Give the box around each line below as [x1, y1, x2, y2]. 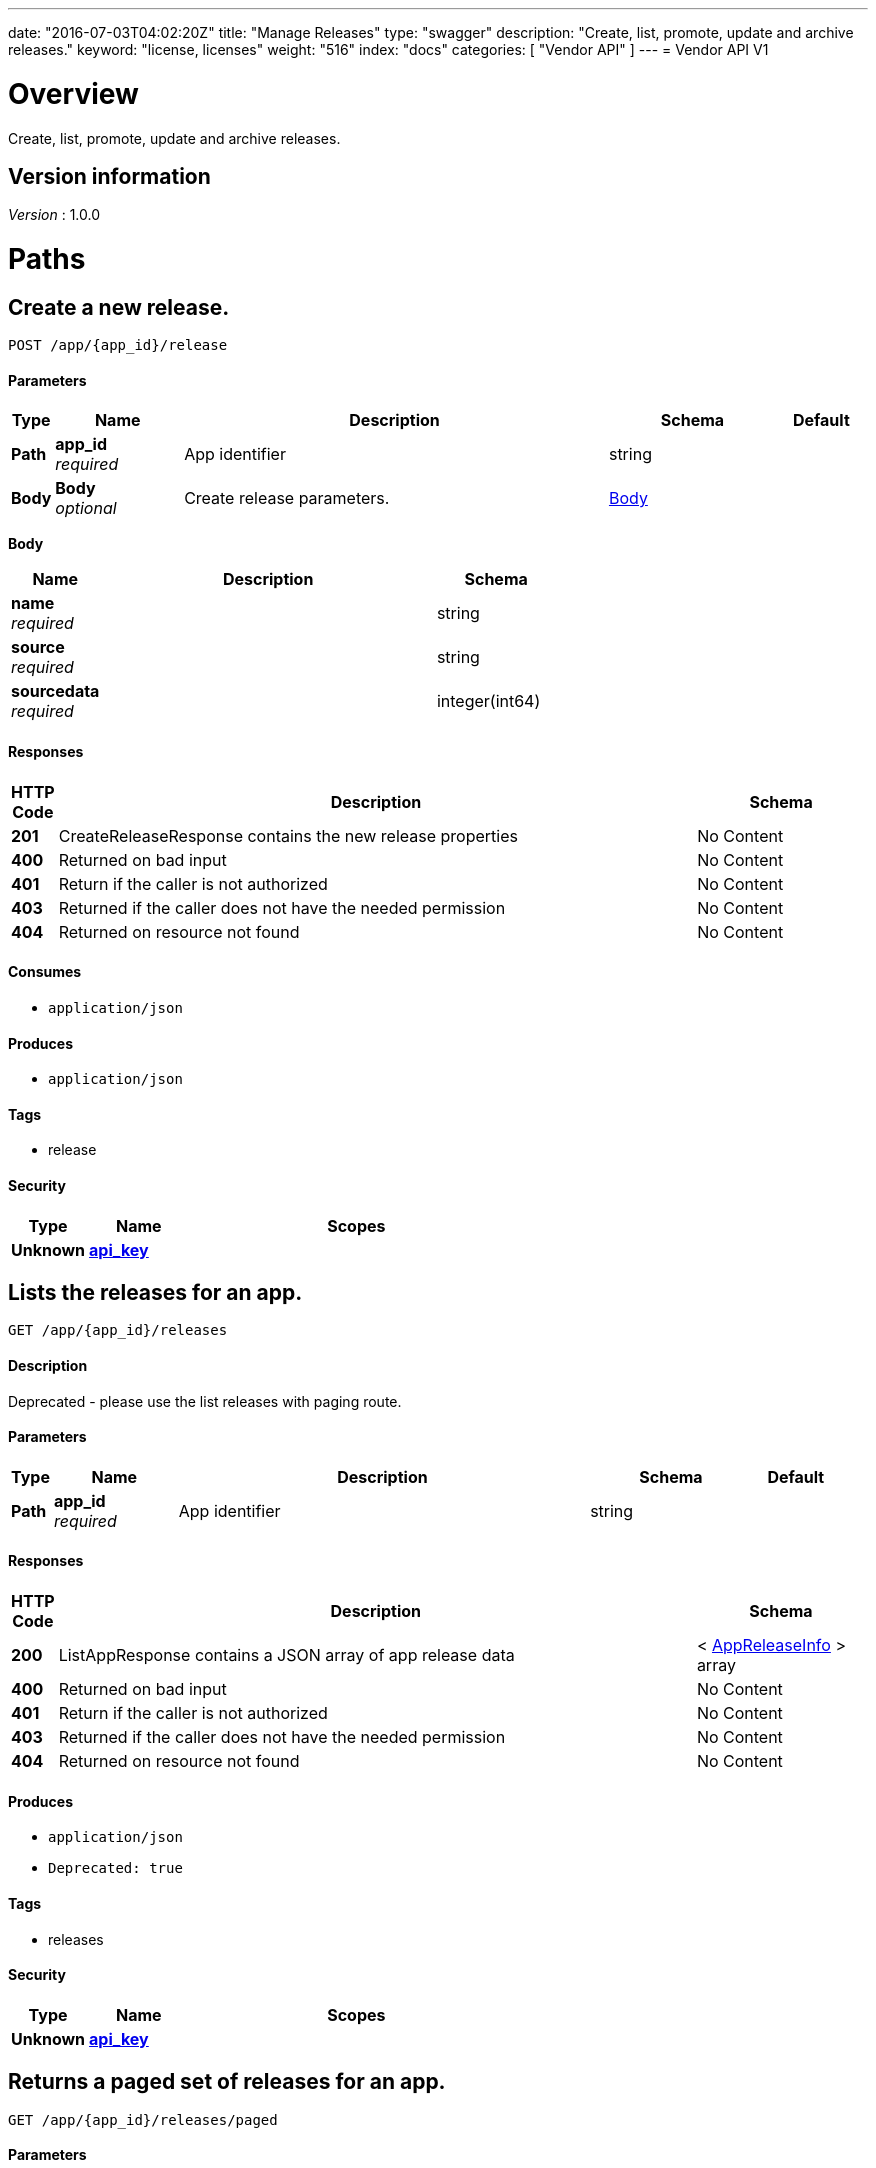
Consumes [8, 963, 82, 981]
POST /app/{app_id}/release [8, 337, 228, 354]
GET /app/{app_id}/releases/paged [8, 2111, 278, 2128]
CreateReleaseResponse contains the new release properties [58, 825, 518, 846]
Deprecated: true [48, 1860, 183, 1877]
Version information [8, 163, 211, 189]
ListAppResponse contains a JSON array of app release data [58, 1645, 515, 1666]
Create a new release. [8, 294, 230, 320]
